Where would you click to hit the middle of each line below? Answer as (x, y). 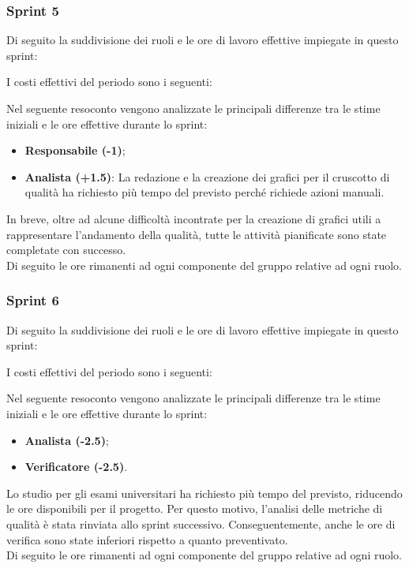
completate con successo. (66, 250)
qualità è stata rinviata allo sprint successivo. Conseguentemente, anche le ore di (201, 523)
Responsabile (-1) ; (75, 150)
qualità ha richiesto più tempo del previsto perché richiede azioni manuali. (204, 192)
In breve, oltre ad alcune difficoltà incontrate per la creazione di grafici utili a (194, 218)
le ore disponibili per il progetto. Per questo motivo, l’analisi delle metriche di (195, 508)
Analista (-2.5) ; (67, 440)
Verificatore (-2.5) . (76, 467)
